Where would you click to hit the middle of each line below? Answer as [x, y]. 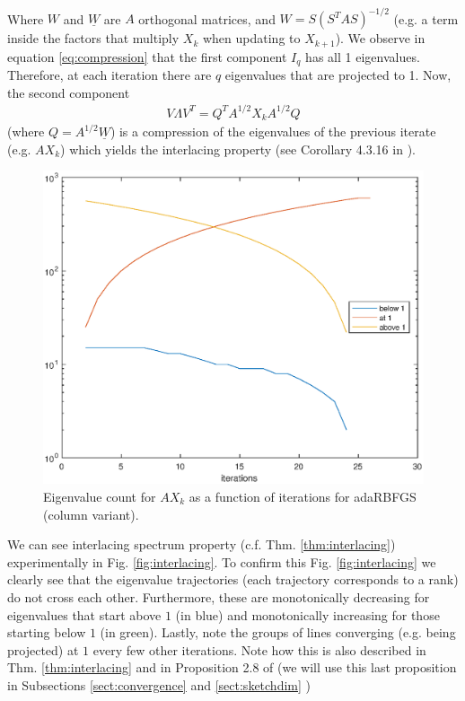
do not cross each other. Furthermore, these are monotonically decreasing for [219, 596]
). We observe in [380, 38]
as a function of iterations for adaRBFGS [303, 496]
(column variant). [91, 514]
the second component [69, 92]
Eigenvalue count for [100, 496]
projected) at [43, 649]
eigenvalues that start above [84, 614]
